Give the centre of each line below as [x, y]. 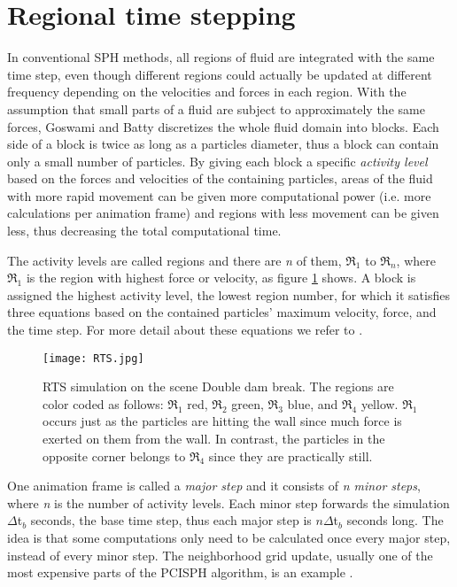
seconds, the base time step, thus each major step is [171, 520]
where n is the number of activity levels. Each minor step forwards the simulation [228, 502]
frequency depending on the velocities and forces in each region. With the [207, 92]
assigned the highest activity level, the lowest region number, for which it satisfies [228, 294]
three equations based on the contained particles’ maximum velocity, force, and [222, 312]
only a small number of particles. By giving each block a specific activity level [217, 161]
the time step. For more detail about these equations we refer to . [185, 330]
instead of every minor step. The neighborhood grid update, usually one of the [220, 555]
